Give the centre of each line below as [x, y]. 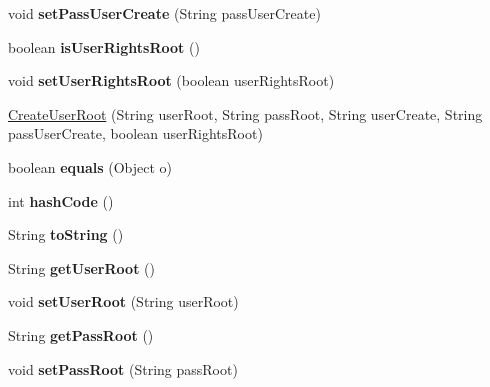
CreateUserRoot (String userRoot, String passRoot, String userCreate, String [245, 113]
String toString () [66, 234]
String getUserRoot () [81, 267]
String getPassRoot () [81, 334]
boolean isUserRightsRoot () [104, 46]
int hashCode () [61, 200]
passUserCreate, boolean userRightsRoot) [135, 133]
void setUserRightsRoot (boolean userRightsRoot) [171, 80]
